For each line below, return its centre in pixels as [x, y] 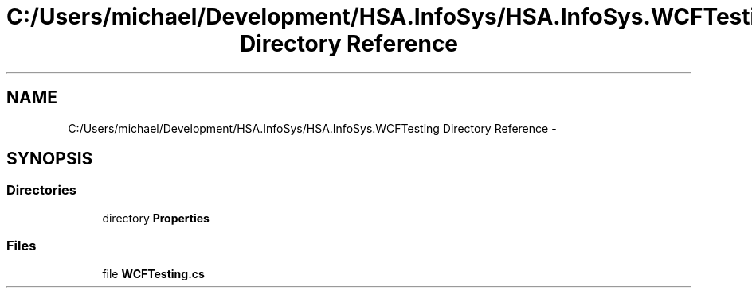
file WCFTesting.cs [153, 273]
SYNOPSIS [50, 159]
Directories [41, 190]
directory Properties [156, 218]
